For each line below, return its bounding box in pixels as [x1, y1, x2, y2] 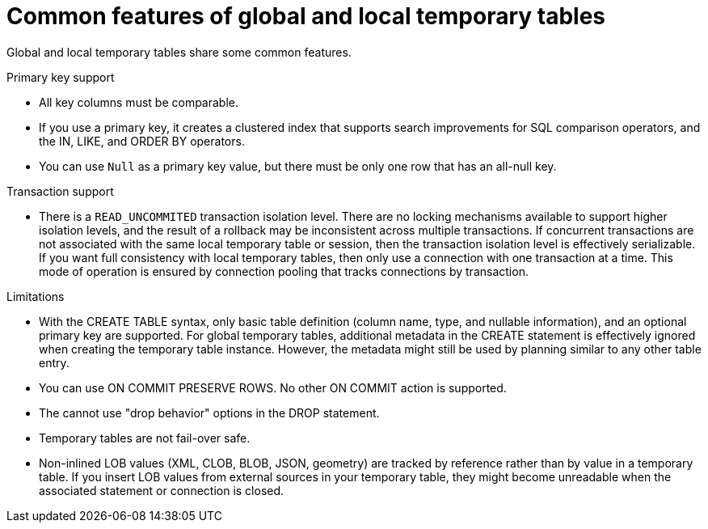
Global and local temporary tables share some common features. [6, 44, 352, 59]
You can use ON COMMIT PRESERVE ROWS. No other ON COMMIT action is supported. [39, 380, 507, 395]
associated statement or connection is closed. [39, 483, 284, 497]
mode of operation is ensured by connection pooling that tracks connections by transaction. [39, 264, 529, 278]
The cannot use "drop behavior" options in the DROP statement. [39, 405, 380, 420]
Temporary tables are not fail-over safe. [39, 430, 251, 445]
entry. [39, 355, 70, 370]
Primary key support [6, 70, 115, 84]
